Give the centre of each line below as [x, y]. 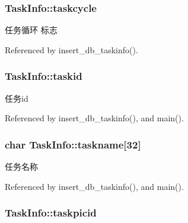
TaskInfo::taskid [44, 76]
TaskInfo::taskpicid [51, 213]
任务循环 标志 [31, 30]
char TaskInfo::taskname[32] [73, 144]
